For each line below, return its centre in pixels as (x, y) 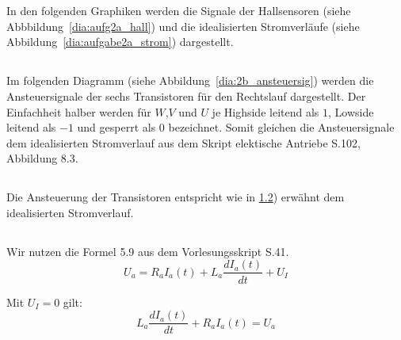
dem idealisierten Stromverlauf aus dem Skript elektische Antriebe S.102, (183, 142)
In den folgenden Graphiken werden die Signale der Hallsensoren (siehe (179, 11)
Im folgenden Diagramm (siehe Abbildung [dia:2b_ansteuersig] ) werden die (190, 80)
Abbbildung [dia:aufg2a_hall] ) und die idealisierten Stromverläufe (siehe (183, 26)
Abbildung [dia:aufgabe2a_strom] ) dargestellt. (120, 42)
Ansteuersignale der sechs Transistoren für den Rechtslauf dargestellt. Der (186, 96)
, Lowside (351, 111)
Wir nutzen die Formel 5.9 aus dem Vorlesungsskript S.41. (148, 251)
